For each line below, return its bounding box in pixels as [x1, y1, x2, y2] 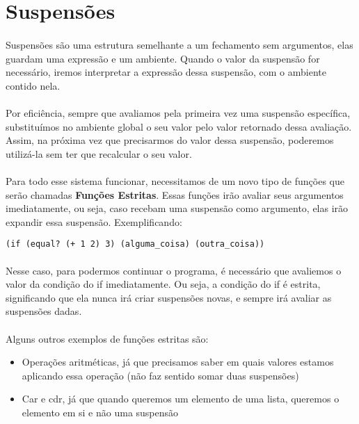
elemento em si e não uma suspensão [22, 405, 179, 419]
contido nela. [6, 78, 61, 92]
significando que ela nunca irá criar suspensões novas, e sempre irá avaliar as [6, 290, 332, 304]
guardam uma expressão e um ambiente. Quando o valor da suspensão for [6, 51, 320, 65]
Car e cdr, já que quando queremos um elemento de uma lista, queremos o [22, 391, 340, 406]
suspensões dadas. [6, 304, 82, 318]
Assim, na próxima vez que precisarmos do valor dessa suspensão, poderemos [6, 133, 334, 147]
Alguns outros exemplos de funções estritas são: [6, 331, 209, 345]
